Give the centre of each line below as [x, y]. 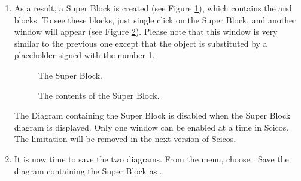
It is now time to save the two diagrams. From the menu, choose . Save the [151, 159]
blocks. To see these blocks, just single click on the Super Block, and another [155, 19]
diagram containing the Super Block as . [88, 171]
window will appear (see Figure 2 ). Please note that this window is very [146, 31]
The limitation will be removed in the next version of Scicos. [125, 139]
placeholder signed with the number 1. [84, 55]
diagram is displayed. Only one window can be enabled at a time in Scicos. [151, 127]
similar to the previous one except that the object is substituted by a [141, 43]
